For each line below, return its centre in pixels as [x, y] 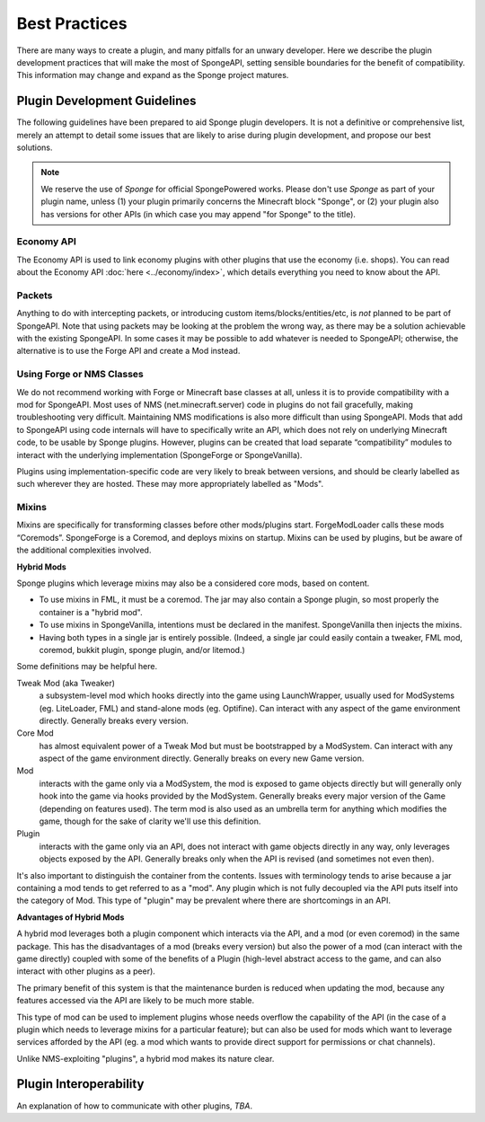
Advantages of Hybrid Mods [71, 917]
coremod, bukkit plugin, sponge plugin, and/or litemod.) [142, 649]
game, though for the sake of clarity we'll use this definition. [150, 821]
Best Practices [72, 23]
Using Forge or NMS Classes [80, 375]
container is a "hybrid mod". [91, 612]
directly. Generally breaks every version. [114, 720]
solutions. [35, 147]
